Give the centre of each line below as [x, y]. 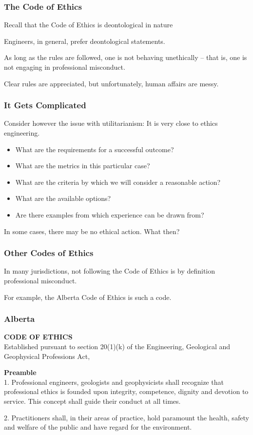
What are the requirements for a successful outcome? [95, 149]
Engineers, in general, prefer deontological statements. [85, 41]
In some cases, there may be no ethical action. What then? [92, 231]
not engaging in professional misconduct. [65, 67]
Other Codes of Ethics [49, 253]
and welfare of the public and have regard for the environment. [98, 427]
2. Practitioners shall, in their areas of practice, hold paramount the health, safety [126, 417]
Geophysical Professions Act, [47, 356]
